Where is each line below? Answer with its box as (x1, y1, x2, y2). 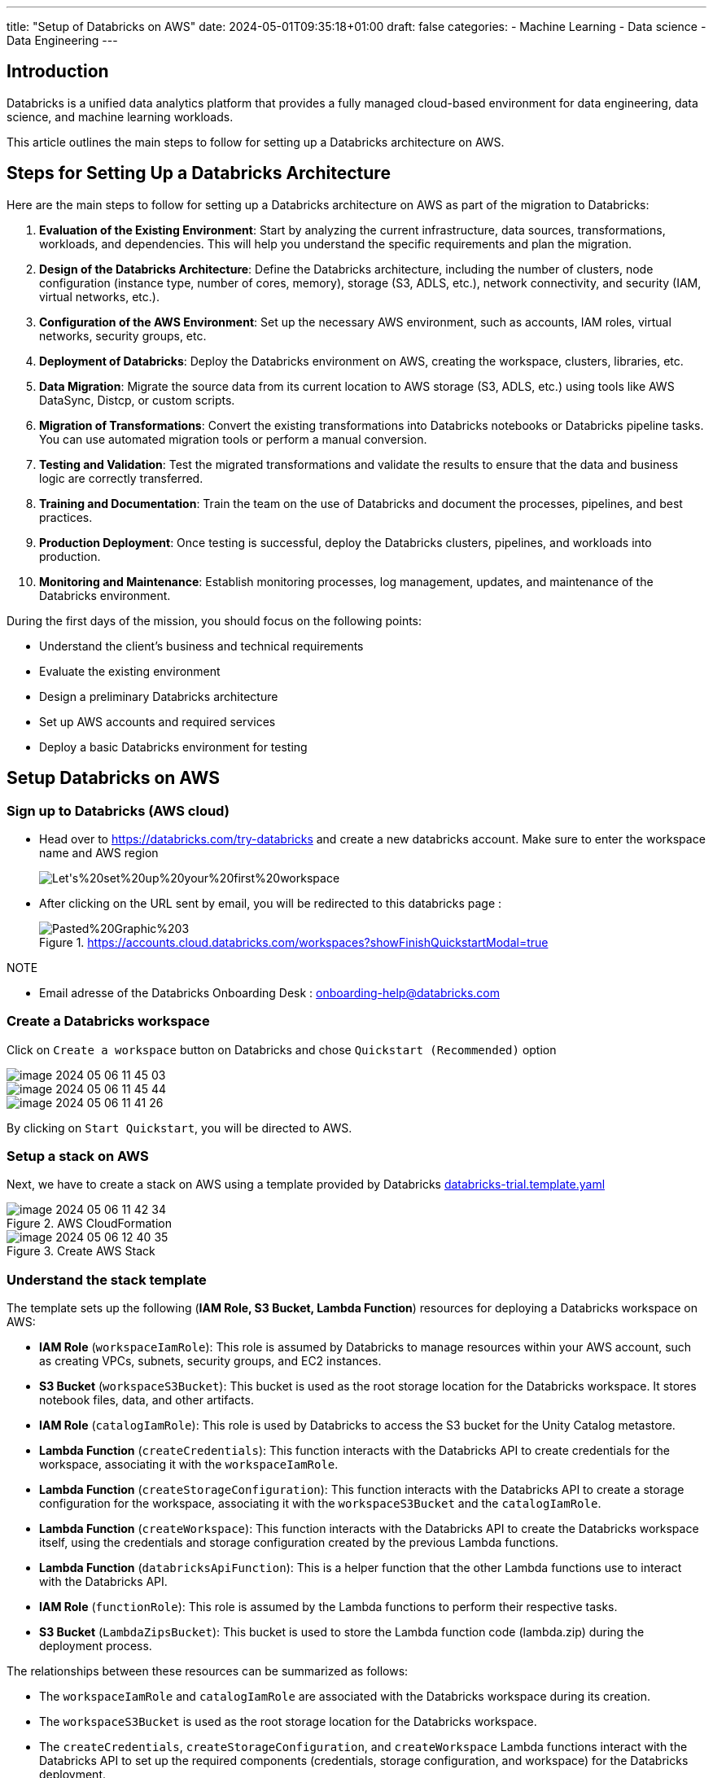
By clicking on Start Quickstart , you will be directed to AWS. (7, 1120, 352, 1135)
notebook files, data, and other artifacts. (39, 1393, 254, 1408)
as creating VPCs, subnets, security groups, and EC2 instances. (39, 1354, 382, 1369)
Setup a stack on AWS (7, 1148, 149, 1165)
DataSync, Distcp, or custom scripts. (39, 392, 235, 407)
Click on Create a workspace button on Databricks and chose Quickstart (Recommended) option (7, 1042, 557, 1057)
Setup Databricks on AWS (7, 768, 220, 789)
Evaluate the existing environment (39, 663, 221, 678)
